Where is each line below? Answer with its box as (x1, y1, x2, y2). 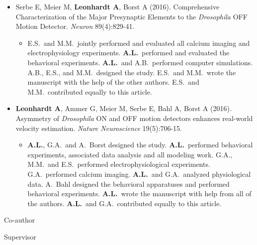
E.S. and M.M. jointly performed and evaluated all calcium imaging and (27, 37, 250, 48)
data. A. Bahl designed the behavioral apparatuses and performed (27, 178, 230, 189)
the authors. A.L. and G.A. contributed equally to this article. (27, 198, 222, 208)
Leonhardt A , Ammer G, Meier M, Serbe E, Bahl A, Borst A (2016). (15, 103, 232, 114)
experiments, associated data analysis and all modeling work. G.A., (27, 149, 233, 159)
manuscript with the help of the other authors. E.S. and (27, 77, 199, 87)
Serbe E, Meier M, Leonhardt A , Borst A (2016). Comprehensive (15, 1, 220, 11)
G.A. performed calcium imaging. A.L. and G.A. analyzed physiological (27, 168, 251, 179)
